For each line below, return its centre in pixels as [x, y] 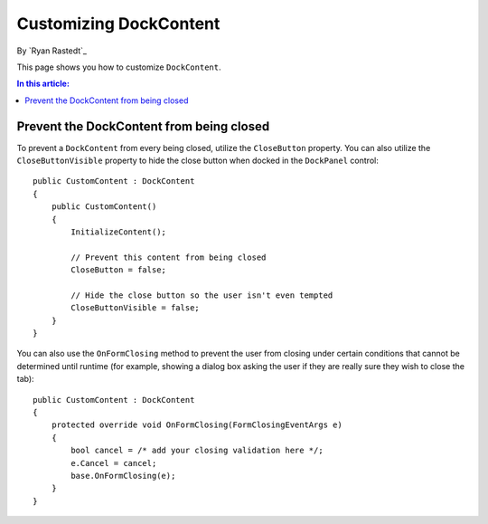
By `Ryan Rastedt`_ [52, 51]
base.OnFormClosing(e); [123, 476]
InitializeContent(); [119, 232]
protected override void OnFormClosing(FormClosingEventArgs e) [197, 425]
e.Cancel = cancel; [114, 463]
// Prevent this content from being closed [169, 257]
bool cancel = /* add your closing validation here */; [197, 451]
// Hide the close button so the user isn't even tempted [202, 295]
